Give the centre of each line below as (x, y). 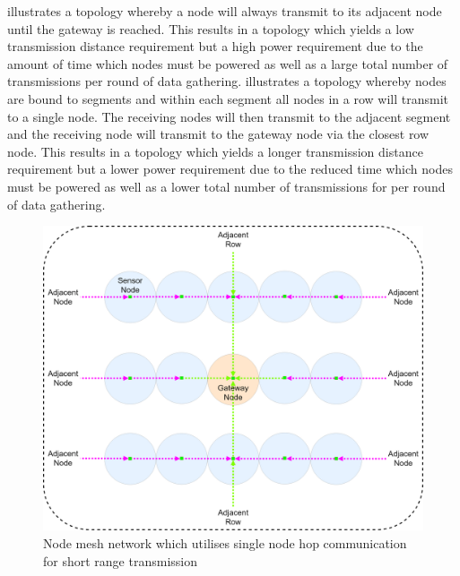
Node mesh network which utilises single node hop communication (225, 543)
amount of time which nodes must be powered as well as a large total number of (228, 63)
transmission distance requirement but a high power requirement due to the (215, 46)
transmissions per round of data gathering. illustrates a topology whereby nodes (227, 81)
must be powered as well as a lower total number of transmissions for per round (226, 186)
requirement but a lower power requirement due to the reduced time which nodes (230, 169)
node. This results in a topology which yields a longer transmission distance (215, 151)
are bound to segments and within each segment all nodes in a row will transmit (228, 98)
